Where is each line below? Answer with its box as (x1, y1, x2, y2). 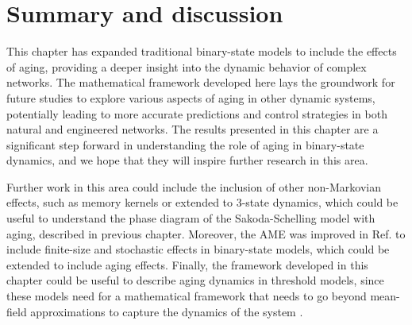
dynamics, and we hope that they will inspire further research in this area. (6, 152, 368, 168)
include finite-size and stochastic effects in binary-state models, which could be (6, 241, 390, 257)
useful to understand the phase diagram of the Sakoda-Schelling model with (6, 210, 375, 226)
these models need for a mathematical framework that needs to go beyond (6, 288, 367, 304)
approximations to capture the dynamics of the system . (30, 303, 303, 319)
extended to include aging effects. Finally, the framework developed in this (6, 256, 368, 273)
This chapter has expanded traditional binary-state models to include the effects (6, 43, 397, 60)
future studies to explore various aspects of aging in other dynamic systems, (6, 89, 375, 106)
